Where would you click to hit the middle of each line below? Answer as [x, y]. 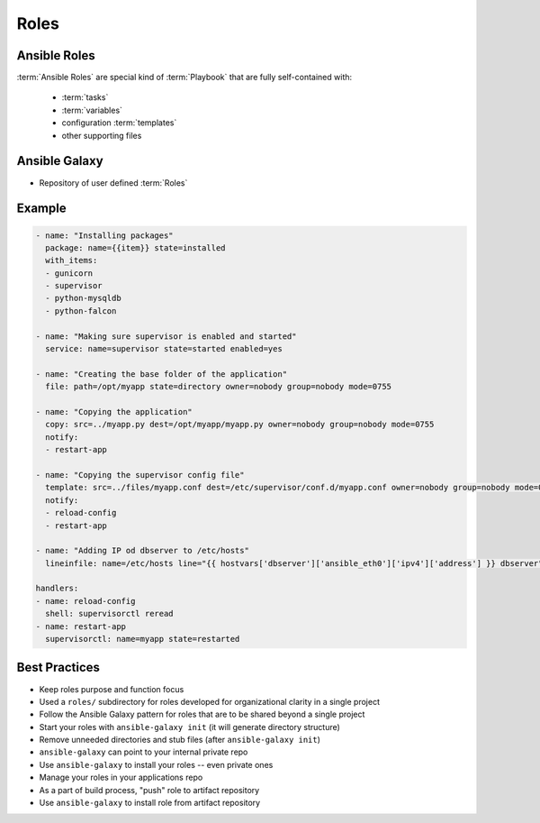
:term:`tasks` [85, 97]
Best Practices [58, 668]
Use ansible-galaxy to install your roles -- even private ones [156, 764]
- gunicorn [69, 273]
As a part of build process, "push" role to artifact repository [149, 790]
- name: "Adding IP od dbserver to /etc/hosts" [142, 551]
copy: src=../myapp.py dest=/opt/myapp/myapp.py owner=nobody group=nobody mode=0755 [240, 425]
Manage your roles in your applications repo [121, 777]
